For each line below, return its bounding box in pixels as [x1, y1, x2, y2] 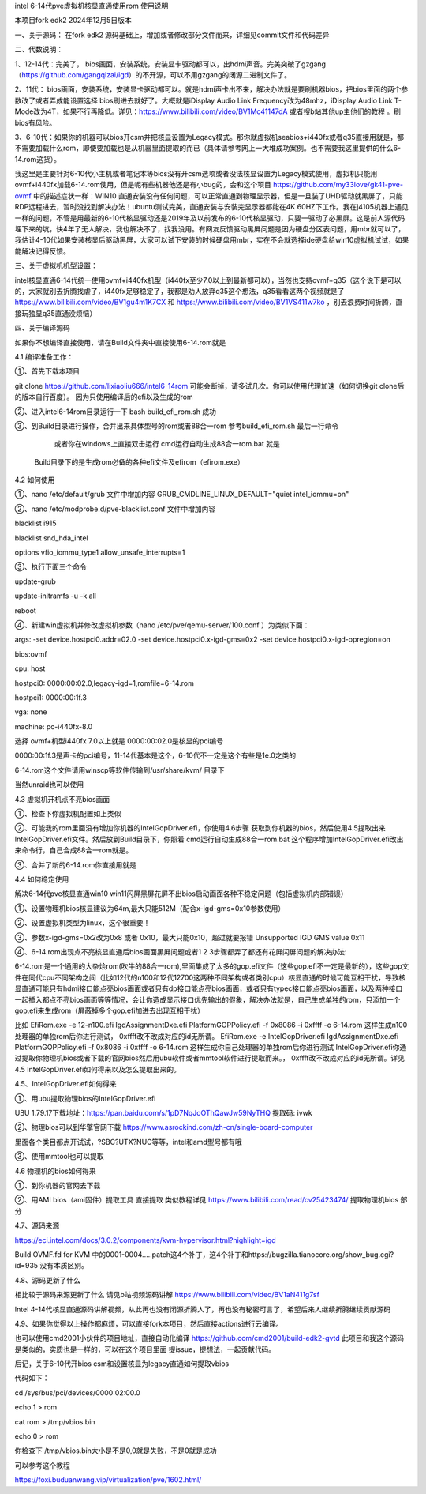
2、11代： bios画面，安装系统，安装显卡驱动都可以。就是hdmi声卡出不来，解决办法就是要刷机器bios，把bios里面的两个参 [14, 85, 409, 94]
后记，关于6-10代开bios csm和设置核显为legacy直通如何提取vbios [14, 1359, 230, 1368]
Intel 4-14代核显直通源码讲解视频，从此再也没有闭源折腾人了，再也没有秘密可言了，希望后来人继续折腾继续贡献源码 [14, 1304, 391, 1314]
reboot [14, 605, 37, 615]
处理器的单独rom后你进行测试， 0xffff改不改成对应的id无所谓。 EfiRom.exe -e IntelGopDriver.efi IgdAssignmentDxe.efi [14, 1031, 399, 1041]
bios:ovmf [14, 649, 47, 659]
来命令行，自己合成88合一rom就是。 [14, 845, 133, 855]
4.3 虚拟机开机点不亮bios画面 [14, 794, 110, 803]
